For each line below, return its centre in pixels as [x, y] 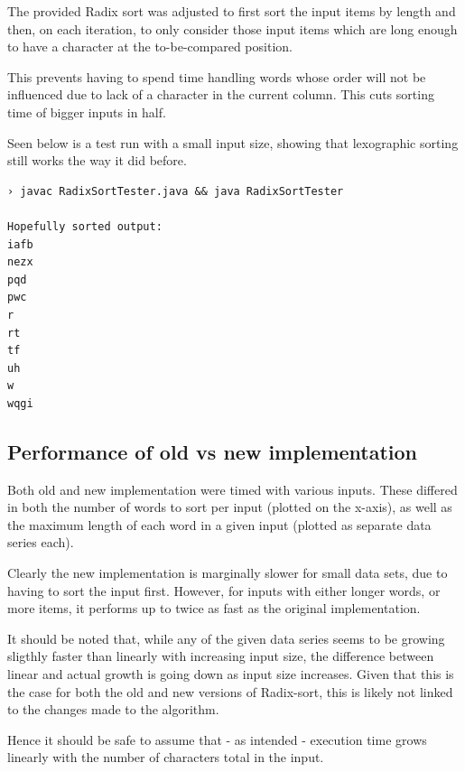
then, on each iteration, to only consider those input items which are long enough [232, 28]
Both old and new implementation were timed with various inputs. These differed [232, 489]
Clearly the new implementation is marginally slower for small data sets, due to [228, 573]
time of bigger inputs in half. [87, 112]
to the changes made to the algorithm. [113, 709]
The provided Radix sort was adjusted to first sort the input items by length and [232, 11]
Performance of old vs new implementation [213, 451]
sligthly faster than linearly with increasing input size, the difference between [221, 656]
